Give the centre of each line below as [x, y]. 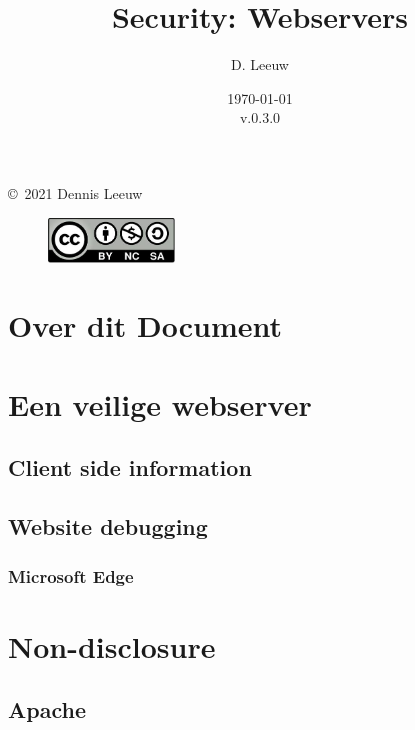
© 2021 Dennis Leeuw [75, 192]
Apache [47, 709]
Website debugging [108, 526]
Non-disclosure [112, 645]
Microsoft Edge [71, 575]
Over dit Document [145, 325]
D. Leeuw [260, 64]
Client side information [130, 467]
